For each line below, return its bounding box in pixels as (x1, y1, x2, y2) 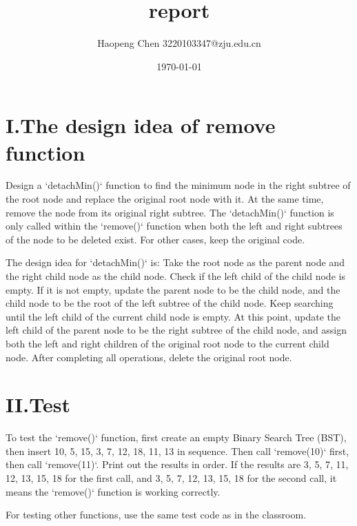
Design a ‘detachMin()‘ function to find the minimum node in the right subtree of (6, 178, 351, 192)
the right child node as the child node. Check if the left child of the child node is (6, 269, 345, 283)
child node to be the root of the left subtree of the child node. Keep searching (6, 296, 334, 310)
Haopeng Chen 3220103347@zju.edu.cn (97, 36, 261, 50)
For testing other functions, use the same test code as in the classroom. (6, 507, 307, 522)
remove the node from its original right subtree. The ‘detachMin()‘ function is (6, 205, 334, 219)
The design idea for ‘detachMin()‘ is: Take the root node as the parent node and (6, 255, 345, 270)
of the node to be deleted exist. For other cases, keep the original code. (6, 232, 305, 246)
